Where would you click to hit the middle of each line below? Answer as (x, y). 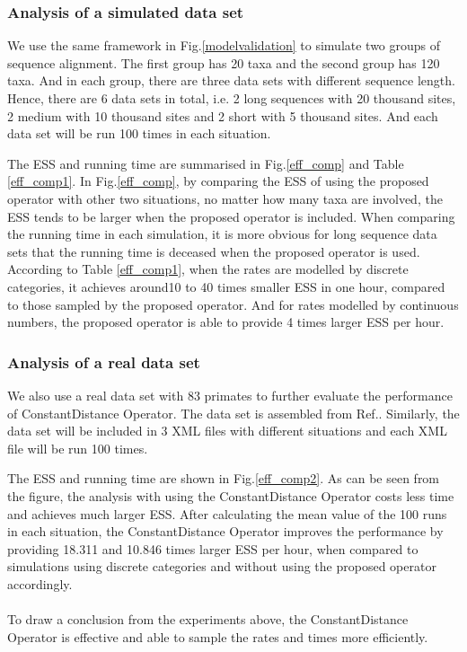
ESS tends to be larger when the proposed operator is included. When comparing (231, 216)
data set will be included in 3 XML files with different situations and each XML (227, 431)
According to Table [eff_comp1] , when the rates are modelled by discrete (208, 269)
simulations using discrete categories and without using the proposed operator (222, 566)
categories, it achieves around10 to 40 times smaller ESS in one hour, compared (226, 286)
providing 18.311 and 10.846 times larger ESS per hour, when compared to (213, 548)
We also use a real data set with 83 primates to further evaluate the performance (230, 395)
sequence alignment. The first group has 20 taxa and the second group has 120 (224, 62)
